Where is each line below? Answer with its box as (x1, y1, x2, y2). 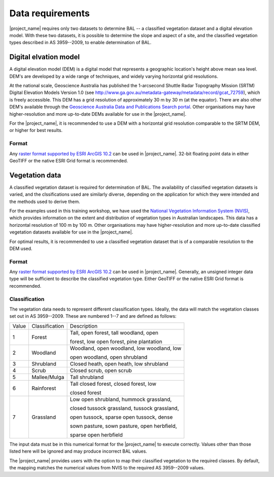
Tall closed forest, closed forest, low (70, 380, 157, 387)
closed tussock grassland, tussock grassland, (70, 404, 179, 412)
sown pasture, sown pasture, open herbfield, (70, 422, 177, 429)
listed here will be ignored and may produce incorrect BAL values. (9, 448, 147, 454)
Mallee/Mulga (31, 373, 64, 381)
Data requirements (9, 8, 90, 19)
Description (70, 322, 98, 329)
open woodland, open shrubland (70, 353, 148, 360)
